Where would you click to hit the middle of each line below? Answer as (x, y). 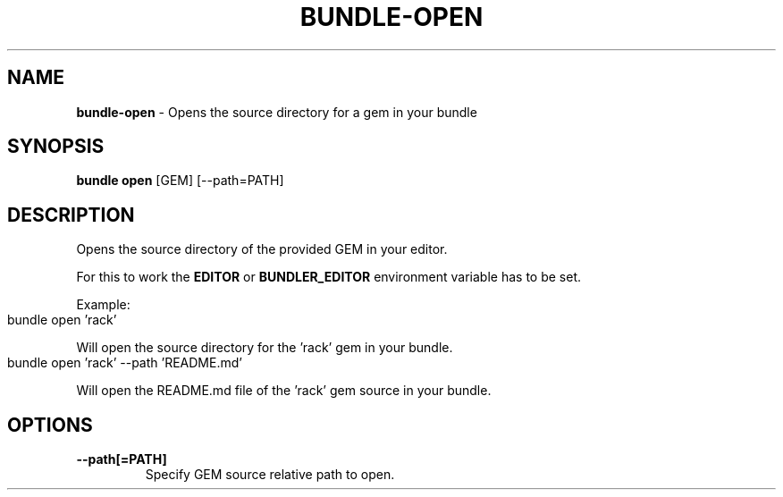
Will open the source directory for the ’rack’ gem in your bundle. (265, 348)
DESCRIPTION (71, 215)
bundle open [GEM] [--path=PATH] (180, 181)
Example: (103, 305)
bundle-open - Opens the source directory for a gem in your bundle (277, 112)
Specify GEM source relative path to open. (270, 475)
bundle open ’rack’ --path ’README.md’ (125, 363)
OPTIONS (50, 425)
